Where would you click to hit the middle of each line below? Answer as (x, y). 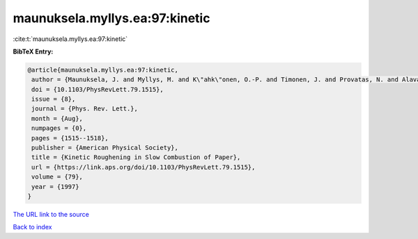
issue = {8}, (54, 99)
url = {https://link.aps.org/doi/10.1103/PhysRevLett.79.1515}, (144, 167)
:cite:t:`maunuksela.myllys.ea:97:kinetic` (70, 39)
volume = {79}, (57, 177)
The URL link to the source (51, 214)
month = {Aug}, (57, 118)
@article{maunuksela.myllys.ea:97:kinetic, (103, 70)
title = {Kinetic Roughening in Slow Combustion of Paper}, (136, 157)
